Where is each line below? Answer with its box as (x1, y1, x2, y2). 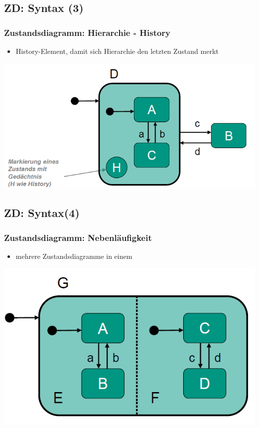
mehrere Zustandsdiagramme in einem (15, 250, 132, 261)
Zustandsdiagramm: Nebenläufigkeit (4, 231, 152, 243)
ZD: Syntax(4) (4, 205, 80, 220)
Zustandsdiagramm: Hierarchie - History (4, 26, 171, 38)
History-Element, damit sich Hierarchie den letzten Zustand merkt (15, 46, 219, 56)
